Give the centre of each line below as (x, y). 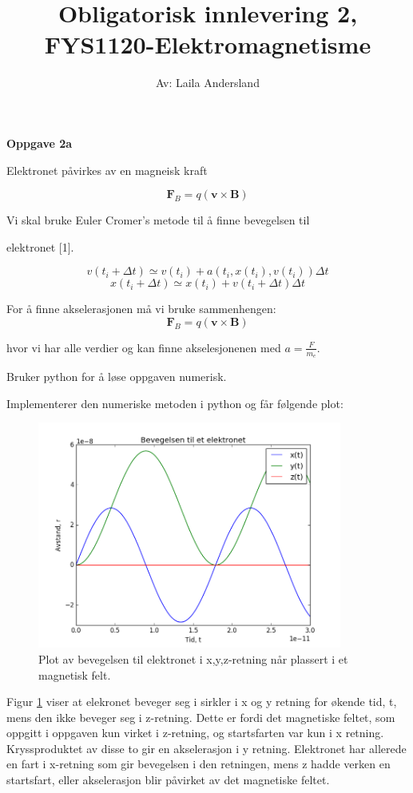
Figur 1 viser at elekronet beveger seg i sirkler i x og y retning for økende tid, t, (202, 702)
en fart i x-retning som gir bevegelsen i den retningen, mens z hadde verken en (199, 764)
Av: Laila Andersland (208, 83)
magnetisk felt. (75, 674)
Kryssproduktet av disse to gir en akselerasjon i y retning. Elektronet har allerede (206, 748)
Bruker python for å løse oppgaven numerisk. (117, 377)
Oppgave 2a (40, 143)
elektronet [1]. (40, 246)
